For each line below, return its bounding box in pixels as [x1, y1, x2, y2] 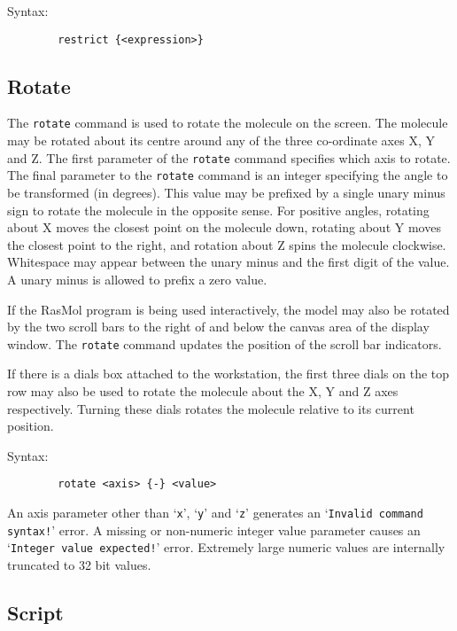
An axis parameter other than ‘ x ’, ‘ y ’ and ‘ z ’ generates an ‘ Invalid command [7, 503, 423, 522]
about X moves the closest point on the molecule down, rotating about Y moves [7, 218, 441, 237]
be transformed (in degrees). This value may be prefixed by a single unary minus [7, 183, 445, 202]
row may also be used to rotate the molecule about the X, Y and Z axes [7, 382, 399, 401]
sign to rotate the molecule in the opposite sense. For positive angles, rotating [7, 200, 430, 219]
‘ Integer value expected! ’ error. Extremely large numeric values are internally [7, 538, 445, 557]
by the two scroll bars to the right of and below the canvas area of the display [7, 317, 430, 336]
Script [7, 599, 64, 626]
